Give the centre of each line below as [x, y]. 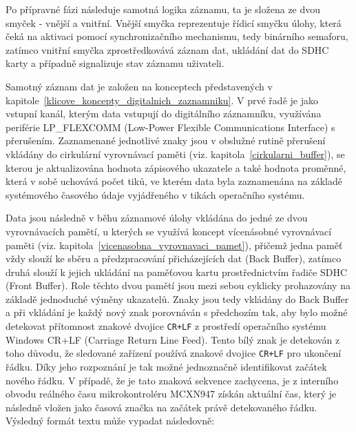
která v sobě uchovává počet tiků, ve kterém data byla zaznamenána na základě [174, 181]
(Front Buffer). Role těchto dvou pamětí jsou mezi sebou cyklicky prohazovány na [178, 285]
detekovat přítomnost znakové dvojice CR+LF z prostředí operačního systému [166, 326]
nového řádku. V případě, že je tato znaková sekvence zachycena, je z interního [172, 380]
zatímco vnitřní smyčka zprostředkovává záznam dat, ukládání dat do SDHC [167, 49]
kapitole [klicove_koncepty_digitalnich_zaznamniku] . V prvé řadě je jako [162, 100]
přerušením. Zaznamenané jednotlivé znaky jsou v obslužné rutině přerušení [166, 140]
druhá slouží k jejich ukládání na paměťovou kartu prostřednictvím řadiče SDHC [177, 272]
